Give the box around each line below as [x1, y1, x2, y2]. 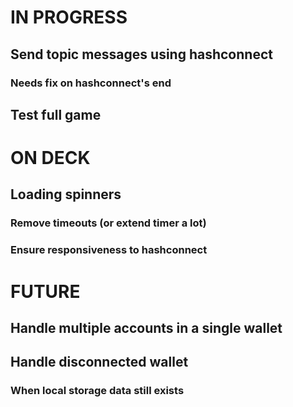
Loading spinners [10, 186, 122, 203]
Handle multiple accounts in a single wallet [10, 319, 283, 336]
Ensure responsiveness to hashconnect [10, 243, 208, 257]
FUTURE [10, 280, 81, 303]
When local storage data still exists [10, 384, 185, 398]
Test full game [10, 106, 102, 123]
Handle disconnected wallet [10, 354, 189, 371]
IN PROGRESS [10, 6, 128, 29]
